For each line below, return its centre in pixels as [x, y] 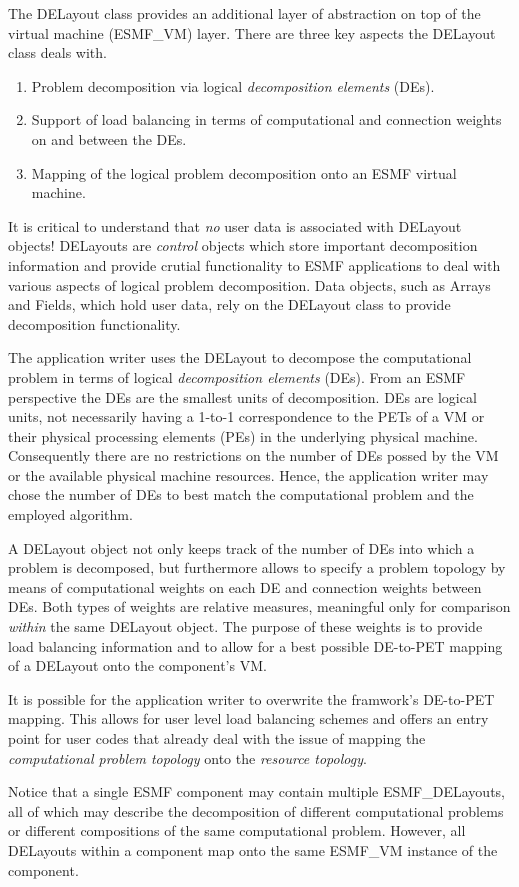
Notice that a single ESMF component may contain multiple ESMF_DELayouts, [256, 791]
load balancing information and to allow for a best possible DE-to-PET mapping [255, 645]
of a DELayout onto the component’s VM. [137, 665]
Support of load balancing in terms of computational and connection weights [266, 119]
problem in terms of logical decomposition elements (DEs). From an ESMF [237, 376]
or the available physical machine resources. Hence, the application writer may [248, 474]
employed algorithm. [70, 514]
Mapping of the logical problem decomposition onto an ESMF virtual [244, 172]
